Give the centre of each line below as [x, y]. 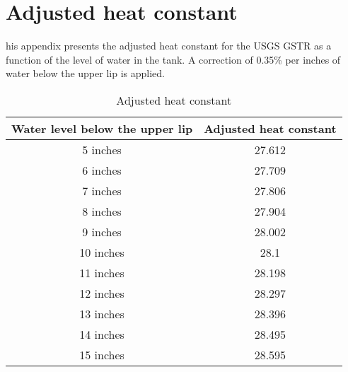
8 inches [102, 211]
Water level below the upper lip [102, 128]
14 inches [102, 334]
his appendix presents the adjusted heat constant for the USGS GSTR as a [169, 46]
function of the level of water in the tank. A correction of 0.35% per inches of [173, 59]
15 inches [102, 354]
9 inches [102, 231]
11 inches [102, 272]
